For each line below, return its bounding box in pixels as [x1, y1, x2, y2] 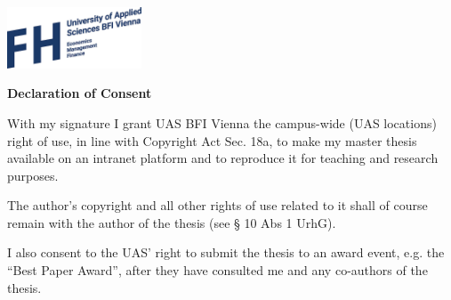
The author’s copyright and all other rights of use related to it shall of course [7, 196, 428, 215]
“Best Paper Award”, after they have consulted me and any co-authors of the [7, 261, 428, 280]
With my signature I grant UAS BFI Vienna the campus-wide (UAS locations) [7, 113, 437, 132]
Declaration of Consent [7, 84, 152, 102]
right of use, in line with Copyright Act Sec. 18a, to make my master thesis [7, 131, 417, 150]
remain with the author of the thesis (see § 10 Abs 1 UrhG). [7, 213, 336, 231]
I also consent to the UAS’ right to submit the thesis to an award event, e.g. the [7, 243, 445, 262]
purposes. [7, 166, 59, 184]
